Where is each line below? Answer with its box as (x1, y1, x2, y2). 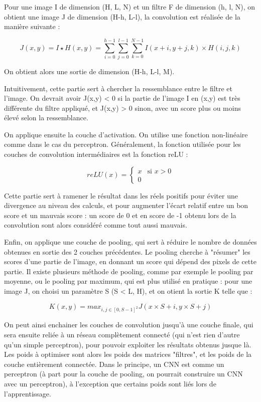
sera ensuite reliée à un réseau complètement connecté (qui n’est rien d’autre (4, 329, 240, 339)
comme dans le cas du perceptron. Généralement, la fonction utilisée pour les (4, 139, 241, 149)
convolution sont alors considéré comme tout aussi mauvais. (4, 220, 187, 230)
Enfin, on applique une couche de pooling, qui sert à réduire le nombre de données (4, 237, 257, 247)
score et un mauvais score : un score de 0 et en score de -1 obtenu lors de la (4, 210, 236, 220)
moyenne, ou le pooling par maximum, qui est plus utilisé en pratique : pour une (4, 276, 252, 286)
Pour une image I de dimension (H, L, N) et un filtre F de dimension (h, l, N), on (4, 2, 255, 12)
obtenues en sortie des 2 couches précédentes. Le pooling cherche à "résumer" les (4, 246, 250, 257)
